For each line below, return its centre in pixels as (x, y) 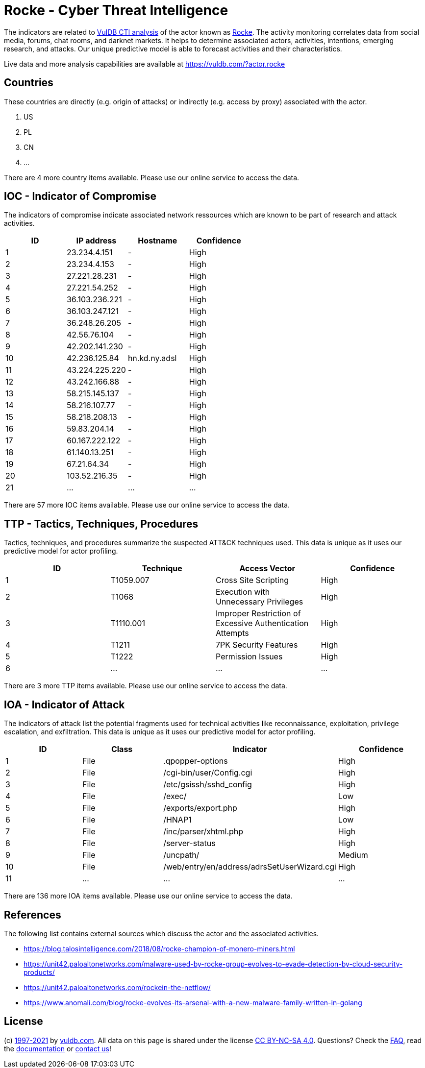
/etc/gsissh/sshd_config (208, 785)
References (33, 915)
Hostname (158, 241)
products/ (39, 972)
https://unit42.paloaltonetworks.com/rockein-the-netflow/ (117, 987)
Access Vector (267, 569)
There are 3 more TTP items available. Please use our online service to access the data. (146, 686)
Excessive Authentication (262, 623)
